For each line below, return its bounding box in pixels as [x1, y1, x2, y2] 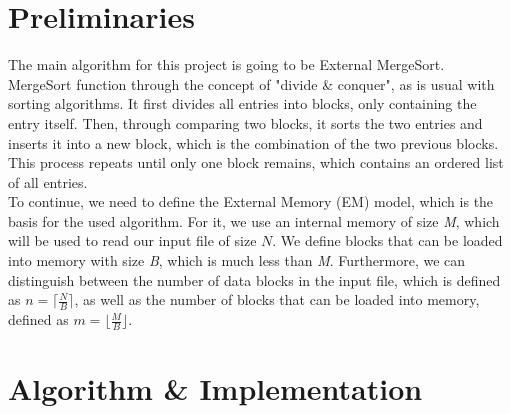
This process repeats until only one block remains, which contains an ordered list [8, 152, 504, 173]
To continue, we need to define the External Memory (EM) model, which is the [8, 191, 494, 212]
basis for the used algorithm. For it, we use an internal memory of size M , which [8, 210, 500, 231]
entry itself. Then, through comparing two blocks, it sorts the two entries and [8, 112, 483, 133]
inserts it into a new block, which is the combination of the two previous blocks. [8, 132, 499, 153]
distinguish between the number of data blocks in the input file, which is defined [8, 269, 501, 290]
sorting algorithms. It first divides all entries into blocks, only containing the [8, 93, 477, 114]
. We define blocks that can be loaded [272, 230, 503, 251]
